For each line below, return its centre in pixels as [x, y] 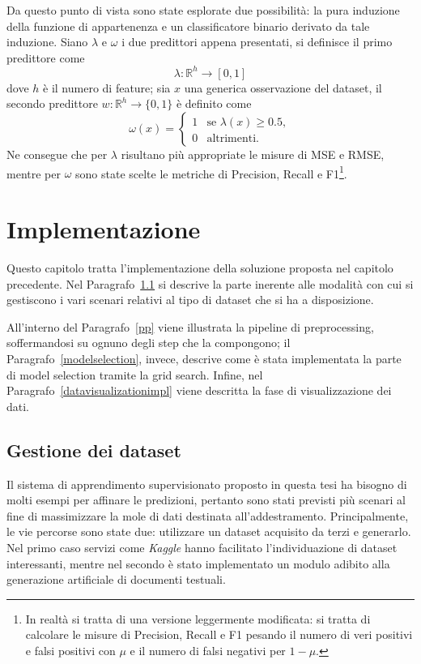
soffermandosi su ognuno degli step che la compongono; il [149, 343]
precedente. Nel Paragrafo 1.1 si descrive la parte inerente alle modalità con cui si [210, 283]
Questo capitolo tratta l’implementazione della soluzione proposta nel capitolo [200, 268]
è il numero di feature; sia [107, 87]
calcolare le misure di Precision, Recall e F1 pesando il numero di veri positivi [219, 634]
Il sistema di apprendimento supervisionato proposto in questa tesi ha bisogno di [207, 484]
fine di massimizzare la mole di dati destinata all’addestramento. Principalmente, [208, 515]
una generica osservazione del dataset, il [283, 87]
